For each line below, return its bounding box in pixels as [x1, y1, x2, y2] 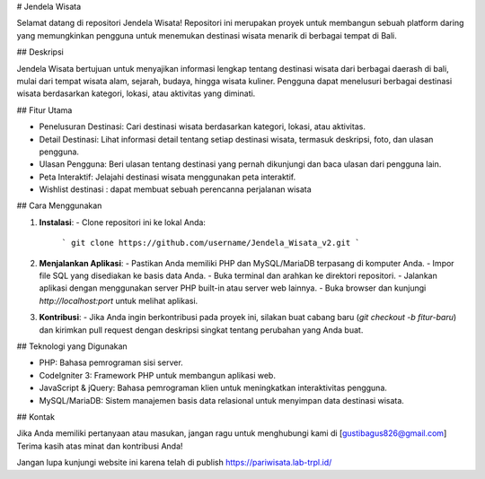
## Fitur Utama [16, 104, 73, 116]
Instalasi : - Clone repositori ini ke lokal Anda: [39, 216, 207, 228]
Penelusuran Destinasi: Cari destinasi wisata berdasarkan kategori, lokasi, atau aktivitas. [39, 121, 366, 132]
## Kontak [16, 411, 56, 422]
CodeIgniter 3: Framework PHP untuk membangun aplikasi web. [39, 370, 276, 380]
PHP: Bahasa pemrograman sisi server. [39, 357, 183, 368]
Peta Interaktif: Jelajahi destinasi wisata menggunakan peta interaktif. [39, 171, 296, 182]
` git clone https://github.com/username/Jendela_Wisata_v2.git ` [61, 238, 361, 248]
